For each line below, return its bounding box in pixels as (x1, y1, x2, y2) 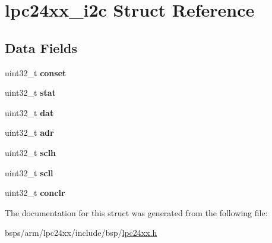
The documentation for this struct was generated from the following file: (5, 206, 268, 219)
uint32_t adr (5, 126, 54, 139)
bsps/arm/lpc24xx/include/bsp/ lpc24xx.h (5, 226, 157, 239)
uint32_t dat (5, 106, 54, 119)
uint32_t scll (5, 166, 53, 179)
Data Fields (5, 38, 78, 57)
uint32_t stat (5, 86, 56, 99)
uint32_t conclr (5, 186, 65, 199)
